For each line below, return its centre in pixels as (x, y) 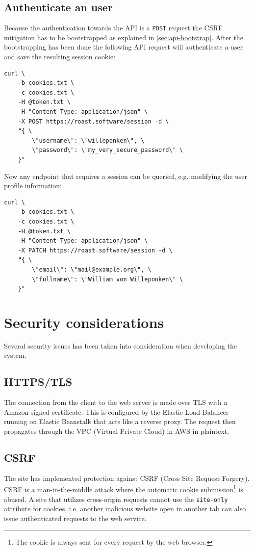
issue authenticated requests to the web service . (75, 518)
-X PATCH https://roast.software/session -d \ (95, 250)
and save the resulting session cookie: (60, 57)
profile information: (33, 186)
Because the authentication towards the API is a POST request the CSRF (113, 28)
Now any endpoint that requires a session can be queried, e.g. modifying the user (126, 176)
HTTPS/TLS (38, 382)
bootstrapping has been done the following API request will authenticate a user (124, 47)
